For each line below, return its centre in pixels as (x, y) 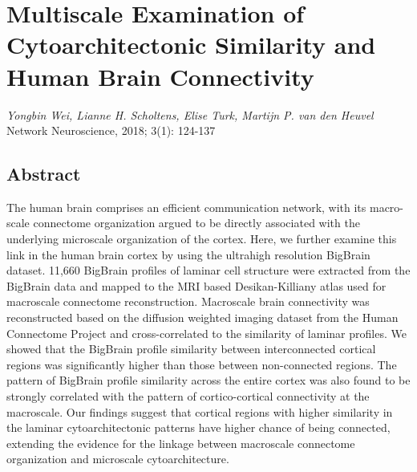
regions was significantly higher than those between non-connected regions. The (202, 364)
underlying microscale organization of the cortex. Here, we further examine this (202, 239)
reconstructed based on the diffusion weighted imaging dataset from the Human (202, 317)
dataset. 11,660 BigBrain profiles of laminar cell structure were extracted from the (208, 270)
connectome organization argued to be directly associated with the (196, 223)
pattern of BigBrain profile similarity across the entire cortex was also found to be (208, 380)
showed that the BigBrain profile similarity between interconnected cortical (191, 349)
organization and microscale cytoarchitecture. (118, 459)
